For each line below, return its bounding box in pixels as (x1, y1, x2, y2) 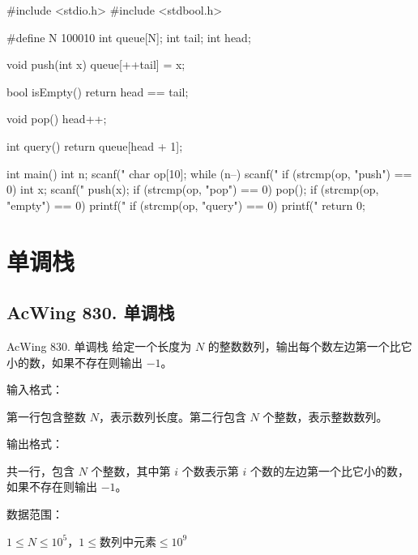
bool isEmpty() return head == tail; (6, 83, 189, 100)
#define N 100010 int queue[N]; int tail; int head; (6, 28, 251, 45)
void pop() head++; (6, 110, 107, 127)
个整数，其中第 (91, 462, 171, 479)
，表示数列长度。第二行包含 (98, 408, 246, 425)
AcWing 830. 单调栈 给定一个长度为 (6, 337, 192, 354)
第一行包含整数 (6, 408, 86, 425)
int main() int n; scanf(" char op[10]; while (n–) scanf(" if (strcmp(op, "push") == (6, 164, 412, 181)
